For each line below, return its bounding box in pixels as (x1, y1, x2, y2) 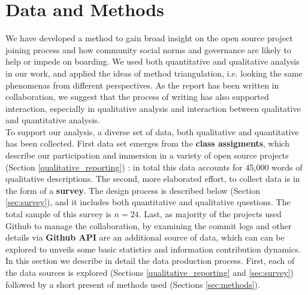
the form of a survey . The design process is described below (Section (5, 184, 261, 196)
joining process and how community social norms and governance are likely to (5, 43, 291, 56)
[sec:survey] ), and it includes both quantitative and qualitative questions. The (5, 196, 291, 208)
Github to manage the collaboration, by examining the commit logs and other (5, 219, 292, 232)
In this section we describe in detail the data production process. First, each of (5, 254, 295, 267)
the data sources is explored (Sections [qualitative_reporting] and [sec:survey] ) (5, 266, 294, 278)
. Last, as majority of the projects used (138, 208, 282, 220)
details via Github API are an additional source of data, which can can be (5, 231, 285, 244)
